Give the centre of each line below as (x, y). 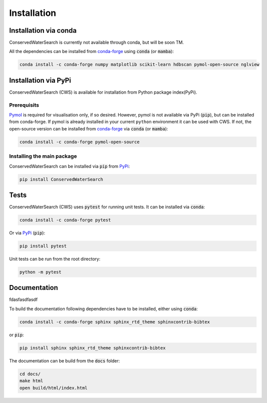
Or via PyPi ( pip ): (27, 233)
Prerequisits (24, 105)
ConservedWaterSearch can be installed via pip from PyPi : (69, 166)
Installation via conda (43, 30)
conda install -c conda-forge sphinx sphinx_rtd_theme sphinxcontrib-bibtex (115, 322)
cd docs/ (30, 374)
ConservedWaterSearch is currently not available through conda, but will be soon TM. (96, 43)
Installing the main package (43, 156)
